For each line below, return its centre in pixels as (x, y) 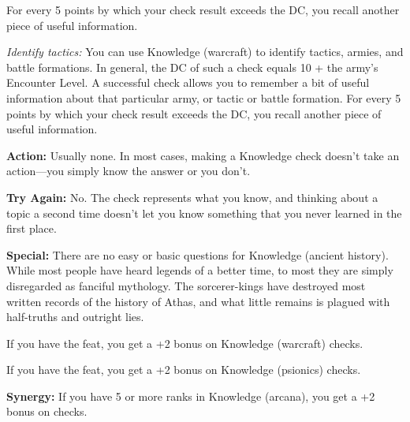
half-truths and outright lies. (75, 317)
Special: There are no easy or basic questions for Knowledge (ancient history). (198, 254)
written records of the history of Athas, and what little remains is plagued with (198, 301)
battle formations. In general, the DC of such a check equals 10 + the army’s (192, 67)
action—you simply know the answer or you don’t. (129, 171)
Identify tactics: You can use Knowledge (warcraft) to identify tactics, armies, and (205, 52)
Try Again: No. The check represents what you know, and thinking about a (192, 197)
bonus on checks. (47, 411)
